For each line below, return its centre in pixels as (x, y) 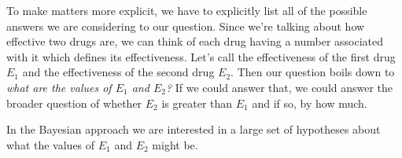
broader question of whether (74, 103)
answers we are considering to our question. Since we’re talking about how (186, 26)
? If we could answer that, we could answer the (279, 87)
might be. (175, 144)
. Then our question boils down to (313, 72)
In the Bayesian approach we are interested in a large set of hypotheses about (194, 129)
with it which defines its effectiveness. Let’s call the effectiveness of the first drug (201, 56)
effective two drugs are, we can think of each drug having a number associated (195, 41)
